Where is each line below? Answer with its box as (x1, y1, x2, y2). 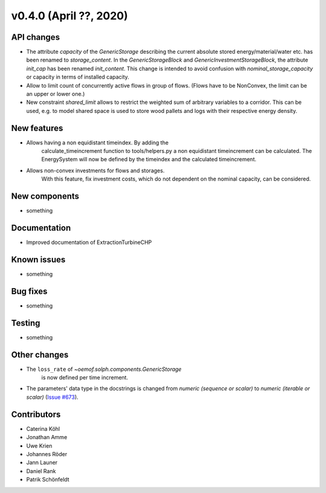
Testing (11, 318, 40, 328)
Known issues (11, 254, 66, 265)
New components (11, 191, 80, 202)
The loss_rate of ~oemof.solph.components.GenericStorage (26, 366, 182, 373)
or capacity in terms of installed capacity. (26, 73, 130, 81)
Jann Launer (26, 459, 58, 466)
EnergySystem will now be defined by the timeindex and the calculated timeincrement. (41, 156, 257, 163)
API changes (11, 32, 60, 42)
